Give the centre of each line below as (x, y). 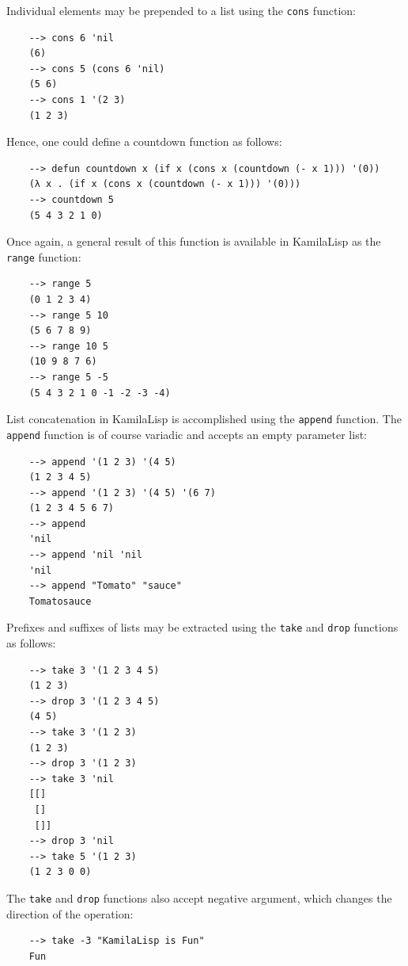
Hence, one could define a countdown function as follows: (144, 141)
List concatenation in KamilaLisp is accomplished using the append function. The (204, 419)
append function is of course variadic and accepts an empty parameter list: (187, 434)
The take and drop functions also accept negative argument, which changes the (199, 898)
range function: (44, 256)
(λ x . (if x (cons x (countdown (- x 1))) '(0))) (165, 184)
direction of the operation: (70, 913)
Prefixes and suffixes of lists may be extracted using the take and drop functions (202, 627)
